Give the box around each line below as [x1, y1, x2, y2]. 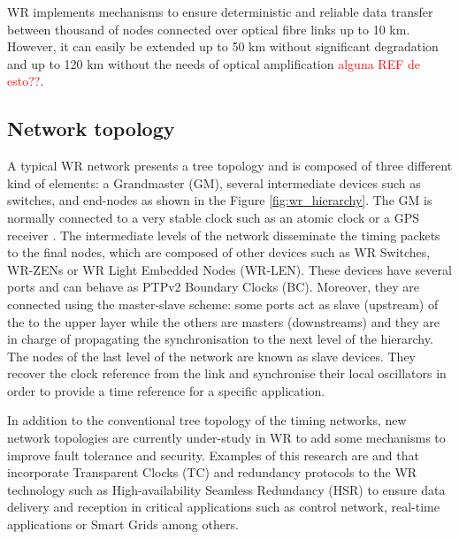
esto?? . [7, 72, 44, 90]
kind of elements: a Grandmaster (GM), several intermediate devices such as [7, 173, 421, 192]
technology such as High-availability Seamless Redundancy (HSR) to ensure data [7, 480, 446, 498]
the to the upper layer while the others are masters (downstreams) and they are [7, 312, 440, 330]
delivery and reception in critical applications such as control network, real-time [7, 497, 440, 516]
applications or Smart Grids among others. [7, 515, 239, 534]
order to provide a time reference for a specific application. [7, 381, 325, 399]
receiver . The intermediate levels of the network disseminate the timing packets [7, 225, 440, 244]
